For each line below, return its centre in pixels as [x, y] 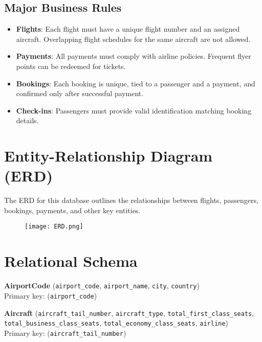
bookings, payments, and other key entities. [72, 210]
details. [27, 120]
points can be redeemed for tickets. [71, 66]
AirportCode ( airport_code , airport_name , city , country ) [102, 286]
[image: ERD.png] [54, 227]
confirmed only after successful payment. [80, 93]
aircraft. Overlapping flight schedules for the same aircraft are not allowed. [133, 39]
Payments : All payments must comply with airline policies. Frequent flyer [134, 56]
